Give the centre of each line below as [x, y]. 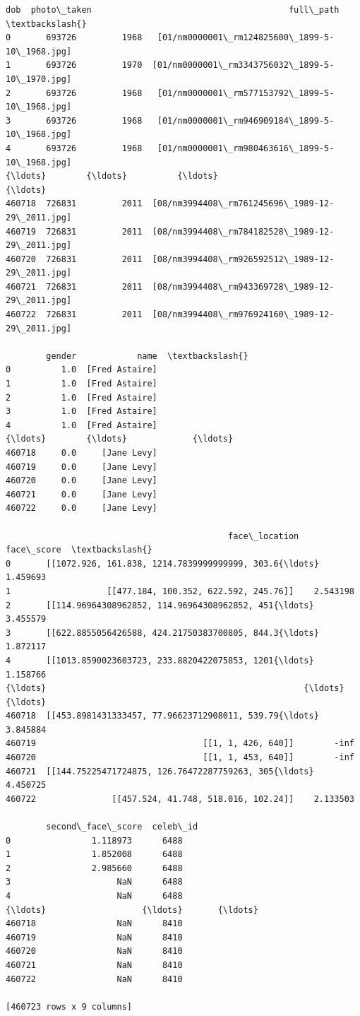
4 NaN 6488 [94, 896]
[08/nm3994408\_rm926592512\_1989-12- [243, 259]
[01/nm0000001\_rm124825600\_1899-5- [246, 38]
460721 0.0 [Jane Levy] [82, 494]
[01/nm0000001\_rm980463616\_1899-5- [246, 148]
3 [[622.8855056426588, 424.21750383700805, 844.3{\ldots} [162, 633]
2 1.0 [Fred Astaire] [82, 397]
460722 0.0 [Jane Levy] [82, 508]
